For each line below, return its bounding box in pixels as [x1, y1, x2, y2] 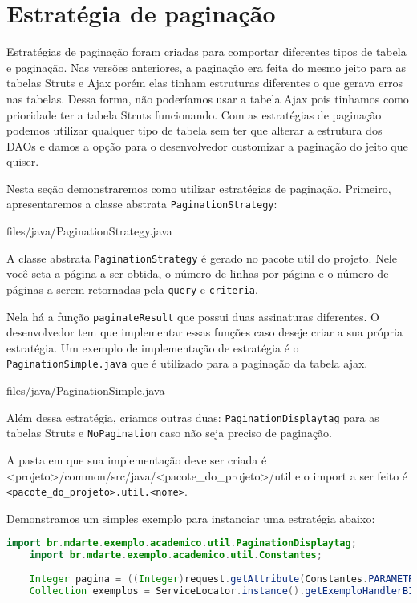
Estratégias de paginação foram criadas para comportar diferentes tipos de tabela [6, 43, 407, 60]
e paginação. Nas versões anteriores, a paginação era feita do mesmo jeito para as [6, 58, 406, 75]
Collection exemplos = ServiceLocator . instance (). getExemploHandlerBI [29, 585, 415, 597]
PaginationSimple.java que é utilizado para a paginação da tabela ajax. [6, 355, 368, 372]
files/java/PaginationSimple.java [6, 382, 165, 399]
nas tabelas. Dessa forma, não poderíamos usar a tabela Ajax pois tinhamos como [6, 90, 409, 107]
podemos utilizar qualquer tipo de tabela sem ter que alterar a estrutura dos [6, 122, 383, 139]
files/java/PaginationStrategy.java [6, 223, 172, 239]
